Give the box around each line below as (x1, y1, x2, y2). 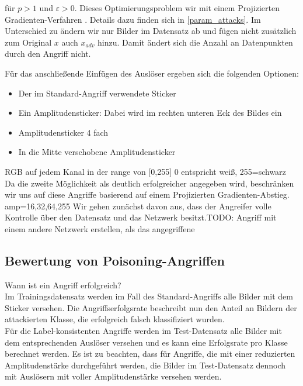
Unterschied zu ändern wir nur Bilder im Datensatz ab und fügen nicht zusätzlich (5, 25, 297, 37)
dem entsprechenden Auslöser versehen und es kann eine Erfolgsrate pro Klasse (5, 336, 288, 348)
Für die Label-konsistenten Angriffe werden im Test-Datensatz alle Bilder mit (5, 325, 282, 337)
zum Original (5, 36, 52, 48)
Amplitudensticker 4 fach (18, 126, 109, 138)
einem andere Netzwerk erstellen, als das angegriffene (5, 222, 195, 235)
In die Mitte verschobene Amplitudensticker (18, 146, 176, 158)
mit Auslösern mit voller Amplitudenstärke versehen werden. (5, 370, 222, 382)
